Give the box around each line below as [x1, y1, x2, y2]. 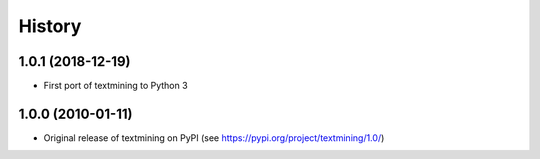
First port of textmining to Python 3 [43, 80, 189, 92]
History [18, 15, 82, 37]
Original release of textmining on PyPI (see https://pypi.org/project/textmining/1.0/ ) [43, 131, 385, 144]
